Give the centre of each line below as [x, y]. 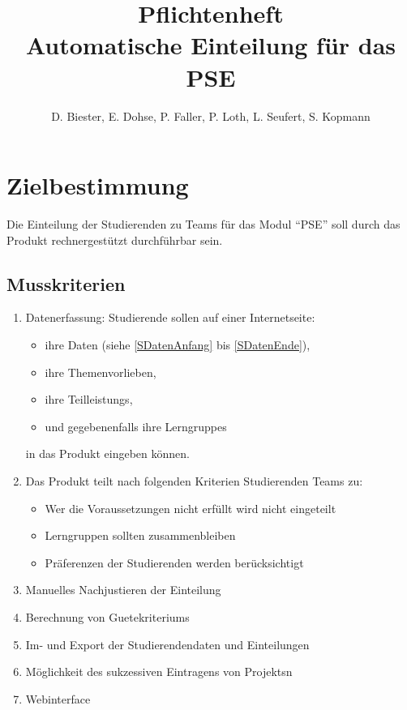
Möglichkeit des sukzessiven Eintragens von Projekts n [159, 672]
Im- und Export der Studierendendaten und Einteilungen [167, 644]
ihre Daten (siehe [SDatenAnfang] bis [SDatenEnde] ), [178, 345]
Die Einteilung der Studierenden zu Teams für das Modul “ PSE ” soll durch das [203, 224]
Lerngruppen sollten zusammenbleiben [140, 535]
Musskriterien [66, 283]
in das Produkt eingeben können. [107, 453]
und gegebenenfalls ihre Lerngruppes [136, 426]
